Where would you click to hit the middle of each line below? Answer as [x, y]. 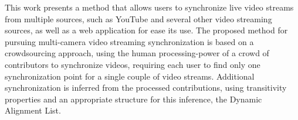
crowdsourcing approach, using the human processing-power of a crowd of [137, 53]
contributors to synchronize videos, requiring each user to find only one [133, 64]
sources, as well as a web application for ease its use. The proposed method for [146, 30]
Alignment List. [33, 110]
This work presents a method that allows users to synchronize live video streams [149, 7]
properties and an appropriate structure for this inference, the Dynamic [133, 99]
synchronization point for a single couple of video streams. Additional [130, 76]
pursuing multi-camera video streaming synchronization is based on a [129, 41]
